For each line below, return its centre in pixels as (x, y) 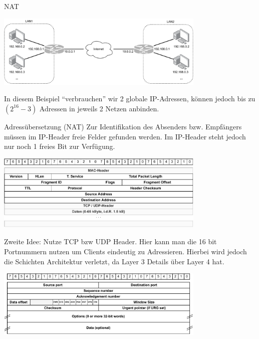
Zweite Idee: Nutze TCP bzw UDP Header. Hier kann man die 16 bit (110, 241)
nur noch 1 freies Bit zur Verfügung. (60, 146)
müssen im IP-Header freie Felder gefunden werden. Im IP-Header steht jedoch (125, 136)
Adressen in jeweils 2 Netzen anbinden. (99, 108)
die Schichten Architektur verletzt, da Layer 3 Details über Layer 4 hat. (114, 261)
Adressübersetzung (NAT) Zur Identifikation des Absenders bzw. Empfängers (123, 126)
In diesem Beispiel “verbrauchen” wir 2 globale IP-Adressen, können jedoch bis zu (130, 99)
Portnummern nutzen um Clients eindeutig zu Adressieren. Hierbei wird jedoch (125, 251)
